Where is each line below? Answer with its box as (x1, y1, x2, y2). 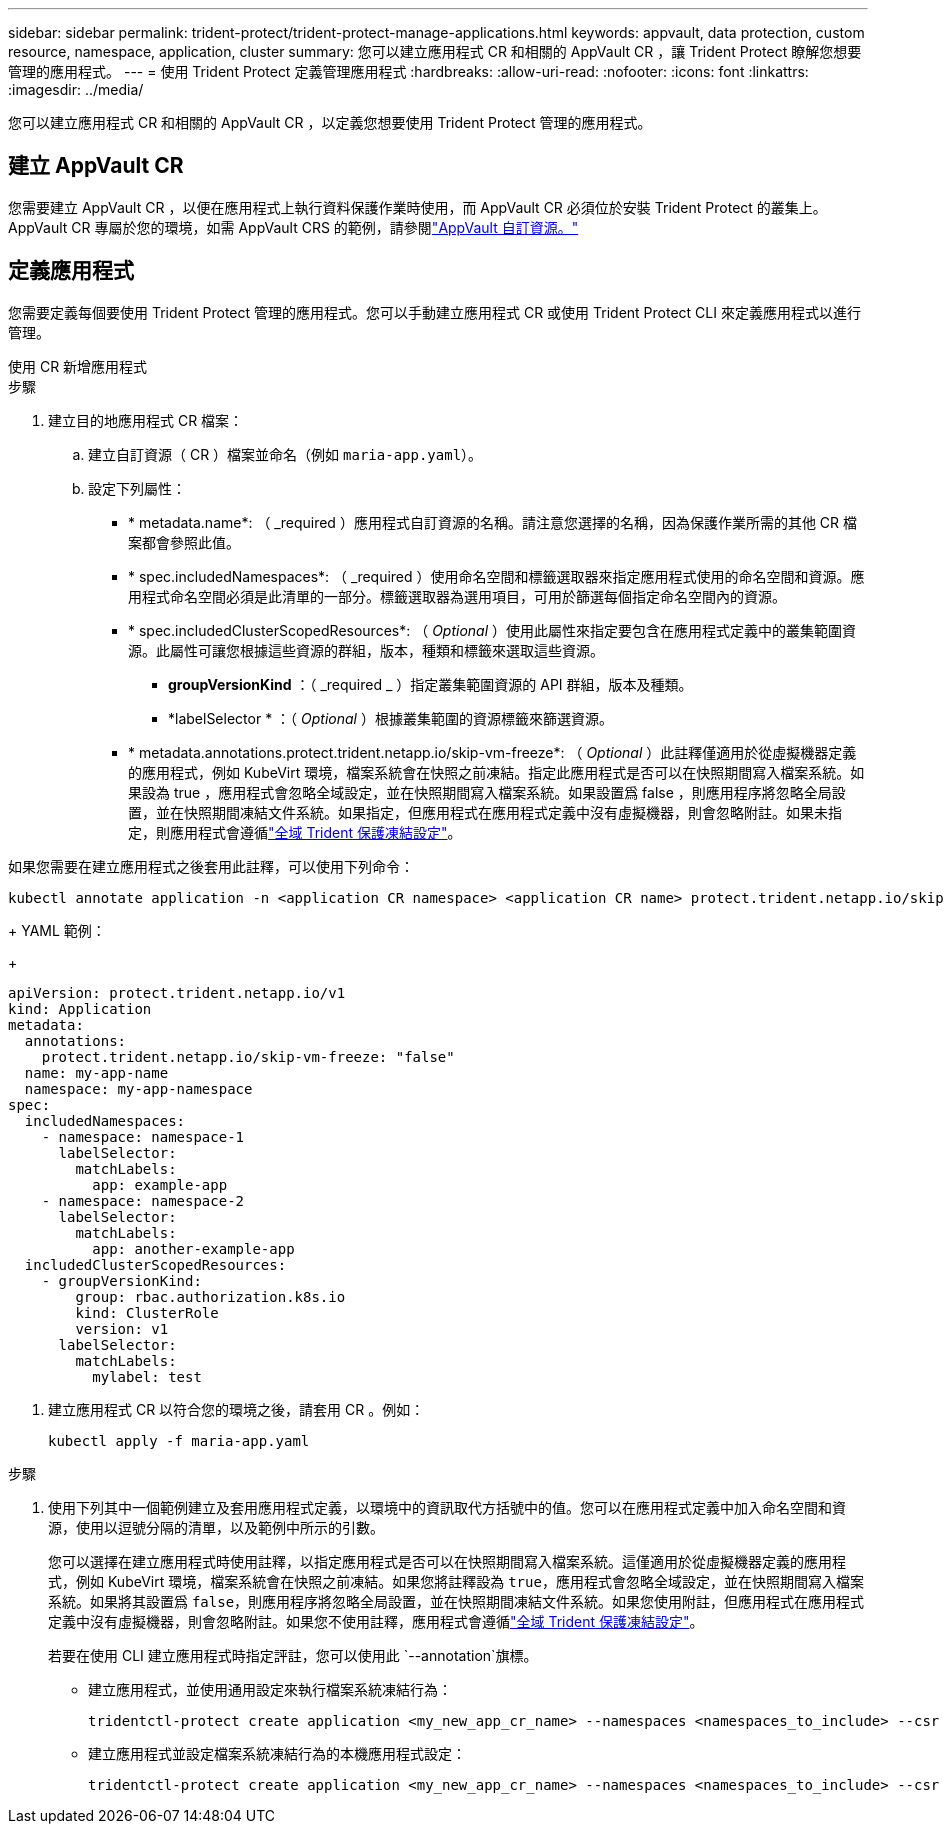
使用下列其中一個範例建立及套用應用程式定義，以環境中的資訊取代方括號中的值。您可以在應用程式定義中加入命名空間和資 (48, 1498, 846, 1516)
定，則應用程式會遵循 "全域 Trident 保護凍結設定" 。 (128, 823, 462, 841)
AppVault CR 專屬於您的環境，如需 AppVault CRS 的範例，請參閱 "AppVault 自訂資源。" (8, 218, 579, 236)
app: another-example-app (92, 1240, 295, 1257)
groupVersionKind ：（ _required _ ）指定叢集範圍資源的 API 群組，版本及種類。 (168, 675, 693, 693)
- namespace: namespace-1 (41, 1128, 245, 1145)
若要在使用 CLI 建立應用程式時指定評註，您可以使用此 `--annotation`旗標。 (48, 1646, 538, 1664)
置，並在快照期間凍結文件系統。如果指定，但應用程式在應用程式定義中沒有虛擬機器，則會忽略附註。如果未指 (128, 803, 842, 821)
